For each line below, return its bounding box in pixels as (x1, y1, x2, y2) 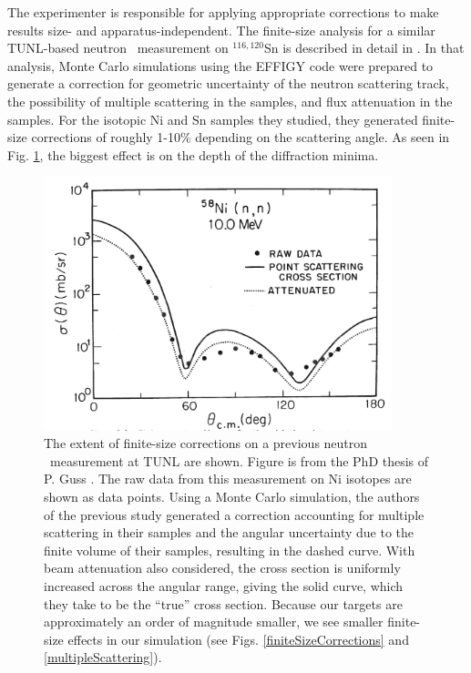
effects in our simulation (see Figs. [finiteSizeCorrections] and (67, 629, 409, 648)
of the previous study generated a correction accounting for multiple (44, 505, 425, 524)
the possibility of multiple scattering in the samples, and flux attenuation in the (7, 91, 453, 110)
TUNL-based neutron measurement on (7, 38, 229, 57)
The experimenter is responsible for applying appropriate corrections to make (7, 3, 439, 21)
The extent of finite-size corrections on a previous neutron (44, 433, 368, 453)
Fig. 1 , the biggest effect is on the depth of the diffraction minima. (7, 145, 379, 164)
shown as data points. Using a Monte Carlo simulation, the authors (44, 487, 420, 506)
